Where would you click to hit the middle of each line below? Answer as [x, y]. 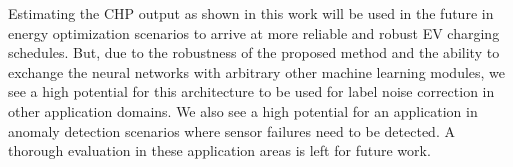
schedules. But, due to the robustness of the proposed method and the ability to [254, 52]
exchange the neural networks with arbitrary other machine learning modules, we [257, 71]
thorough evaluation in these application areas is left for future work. [219, 150]
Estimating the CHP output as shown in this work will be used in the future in [251, 13]
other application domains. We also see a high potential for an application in [243, 110]
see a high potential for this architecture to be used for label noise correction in [251, 91]
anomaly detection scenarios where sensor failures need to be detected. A [231, 130]
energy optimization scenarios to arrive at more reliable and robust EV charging [254, 32]
